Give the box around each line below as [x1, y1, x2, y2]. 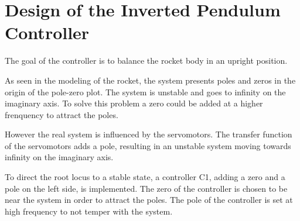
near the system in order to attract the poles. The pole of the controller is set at [5, 194, 293, 206]
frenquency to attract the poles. [5, 108, 118, 120]
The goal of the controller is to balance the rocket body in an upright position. [5, 54, 288, 67]
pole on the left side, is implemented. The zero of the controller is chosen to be [5, 182, 288, 194]
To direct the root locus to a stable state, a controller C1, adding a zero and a [5, 171, 285, 183]
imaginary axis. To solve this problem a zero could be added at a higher [5, 97, 263, 109]
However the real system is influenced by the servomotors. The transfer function [5, 128, 292, 140]
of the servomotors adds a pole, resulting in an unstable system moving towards [5, 139, 291, 151]
